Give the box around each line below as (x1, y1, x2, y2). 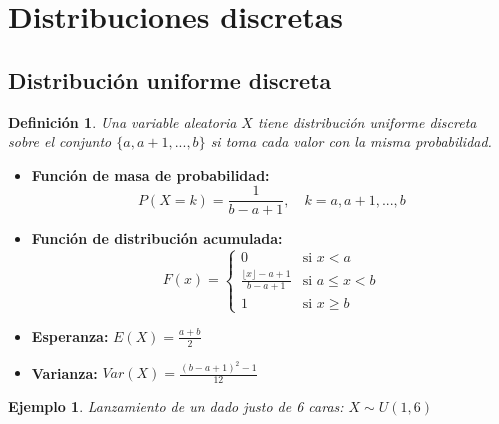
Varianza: (31, 362, 98, 383)
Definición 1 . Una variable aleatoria (8, 111, 237, 132)
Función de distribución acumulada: (31, 228, 283, 249)
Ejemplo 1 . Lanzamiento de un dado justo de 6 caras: (8, 396, 344, 417)
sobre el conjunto (8, 131, 112, 152)
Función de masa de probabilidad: (31, 164, 270, 185)
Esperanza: (31, 325, 109, 346)
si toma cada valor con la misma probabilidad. (210, 131, 492, 152)
